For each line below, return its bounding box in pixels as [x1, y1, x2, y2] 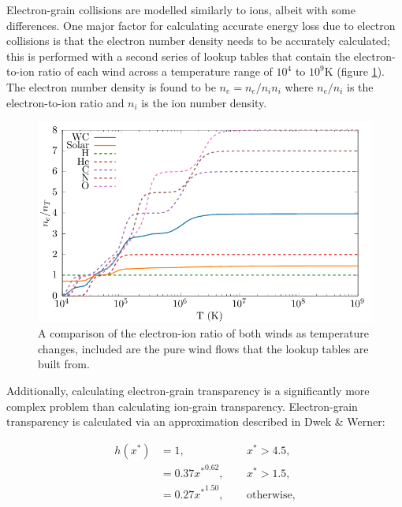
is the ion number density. [141, 94, 267, 110]
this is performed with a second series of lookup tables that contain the [6, 47, 351, 64]
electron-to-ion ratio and [6, 94, 125, 110]
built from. [38, 356, 90, 372]
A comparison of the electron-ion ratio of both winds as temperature [38, 325, 370, 341]
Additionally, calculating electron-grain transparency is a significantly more [6, 382, 370, 398]
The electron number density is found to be [6, 78, 216, 95]
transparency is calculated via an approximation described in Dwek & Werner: [6, 413, 385, 430]
